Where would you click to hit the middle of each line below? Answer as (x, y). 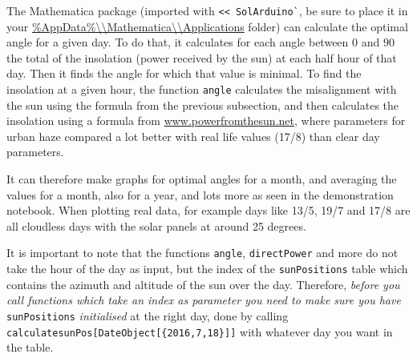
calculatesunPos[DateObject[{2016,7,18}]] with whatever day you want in (200, 331)
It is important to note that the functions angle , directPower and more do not (202, 253)
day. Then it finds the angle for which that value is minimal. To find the (184, 73)
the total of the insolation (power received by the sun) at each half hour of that (202, 57)
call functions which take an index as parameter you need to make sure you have (204, 300)
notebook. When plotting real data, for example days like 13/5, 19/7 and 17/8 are (208, 210)
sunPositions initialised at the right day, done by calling (148, 315)
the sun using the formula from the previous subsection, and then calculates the (203, 105)
